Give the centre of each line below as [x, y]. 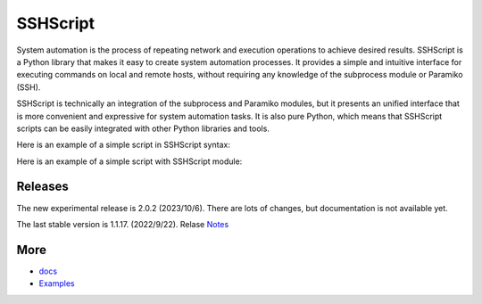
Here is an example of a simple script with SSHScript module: [129, 161]
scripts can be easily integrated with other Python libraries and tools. [143, 128]
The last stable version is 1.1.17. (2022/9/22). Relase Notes [123, 224]
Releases [42, 187]
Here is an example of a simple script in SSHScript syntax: [124, 145]
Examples [57, 283]
